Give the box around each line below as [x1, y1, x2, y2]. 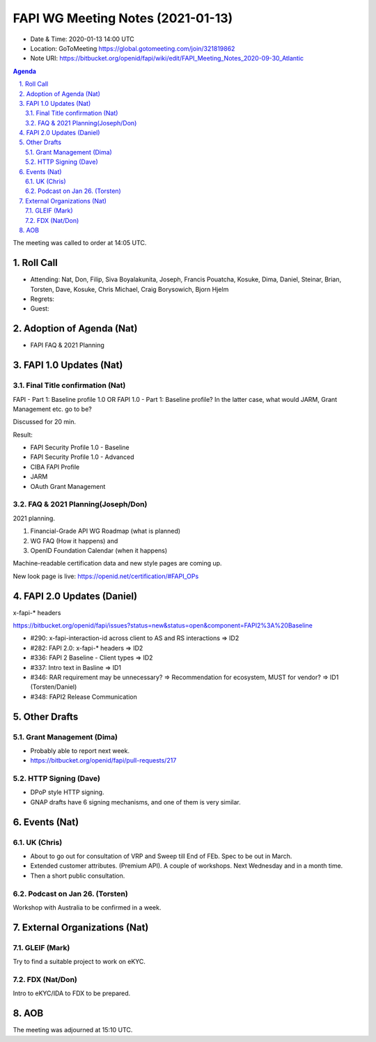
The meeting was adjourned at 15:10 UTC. [13, 1026, 133, 1034]
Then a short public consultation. [30, 871, 125, 880]
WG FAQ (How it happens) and [30, 536, 118, 545]
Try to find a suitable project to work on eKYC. [13, 958, 146, 966]
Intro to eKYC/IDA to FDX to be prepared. [13, 989, 131, 997]
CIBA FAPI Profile [30, 462, 80, 471]
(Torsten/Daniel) [30, 683, 77, 691]
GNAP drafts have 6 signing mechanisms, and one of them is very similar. [30, 798, 242, 806]
